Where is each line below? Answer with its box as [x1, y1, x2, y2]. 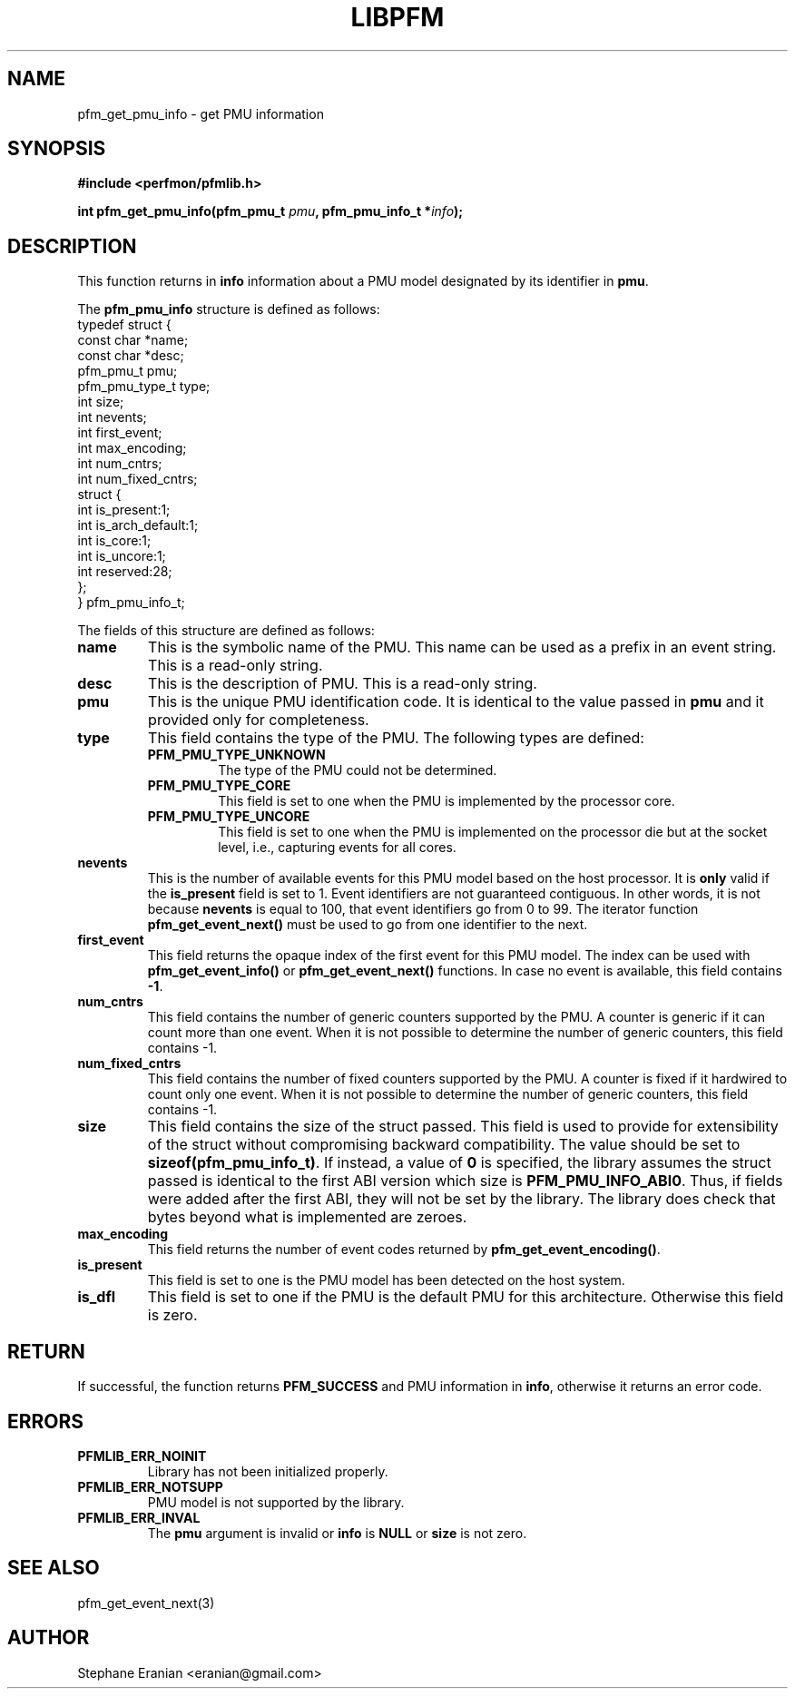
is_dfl [77, 1288, 116, 1307]
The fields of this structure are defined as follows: [77, 623, 375, 639]
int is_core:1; [77, 533, 152, 549]
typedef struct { [77, 317, 172, 333]
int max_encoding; [77, 440, 187, 456]
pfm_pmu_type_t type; [77, 378, 211, 395]
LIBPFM [350, 2, 445, 33]
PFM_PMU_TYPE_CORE [147, 778, 291, 794]
